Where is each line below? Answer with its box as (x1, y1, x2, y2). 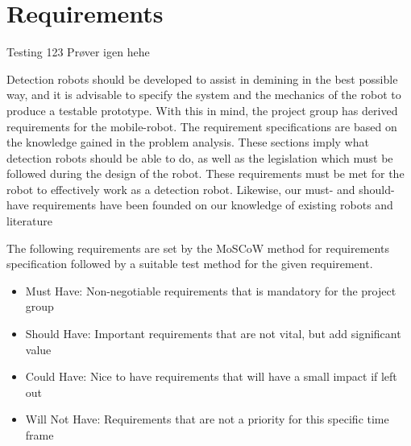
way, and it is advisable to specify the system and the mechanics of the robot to (6, 86, 401, 103)
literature (6, 213, 52, 229)
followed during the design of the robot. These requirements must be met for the (6, 165, 405, 182)
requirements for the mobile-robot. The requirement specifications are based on (6, 118, 397, 134)
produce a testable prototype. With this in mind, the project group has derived (6, 101, 398, 118)
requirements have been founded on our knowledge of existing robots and (32, 196, 393, 213)
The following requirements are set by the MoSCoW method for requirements (6, 239, 389, 256)
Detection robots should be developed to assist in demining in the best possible (6, 70, 398, 87)
